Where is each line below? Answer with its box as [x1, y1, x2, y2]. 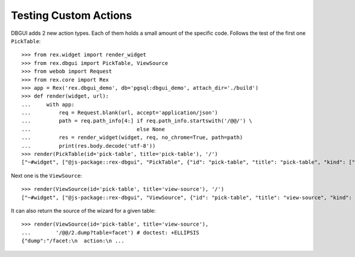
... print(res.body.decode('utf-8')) [21, 142, 156, 149]
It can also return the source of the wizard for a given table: [11, 207, 156, 214]
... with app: [21, 101, 75, 108]
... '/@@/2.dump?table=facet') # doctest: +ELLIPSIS [21, 229, 199, 236]
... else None [21, 126, 165, 132]
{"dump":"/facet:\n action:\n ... [21, 238, 125, 245]
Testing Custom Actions [11, 9, 133, 22]
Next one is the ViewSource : [11, 172, 82, 179]
